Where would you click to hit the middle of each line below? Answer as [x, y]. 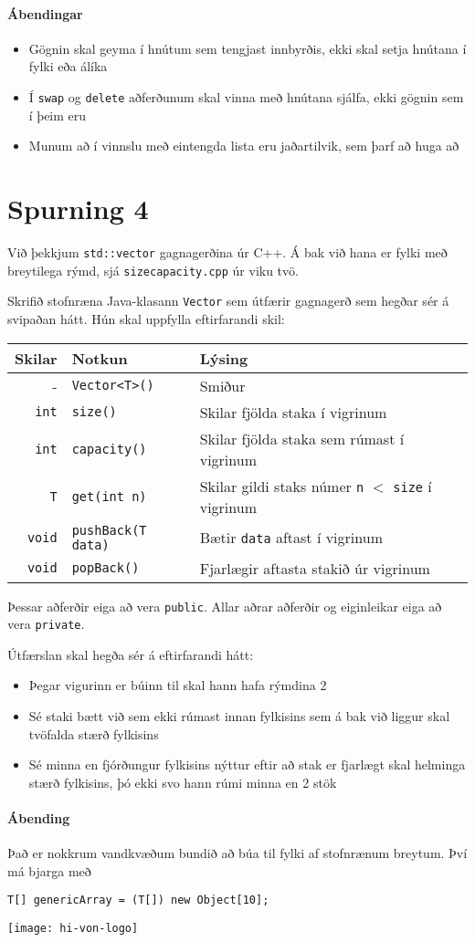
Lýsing [224, 358]
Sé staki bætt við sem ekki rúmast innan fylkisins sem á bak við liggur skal [239, 716]
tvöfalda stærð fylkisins [94, 733]
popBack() [106, 568]
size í [412, 486]
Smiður [222, 385]
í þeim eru [58, 115]
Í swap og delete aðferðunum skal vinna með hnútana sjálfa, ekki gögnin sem [246, 96]
